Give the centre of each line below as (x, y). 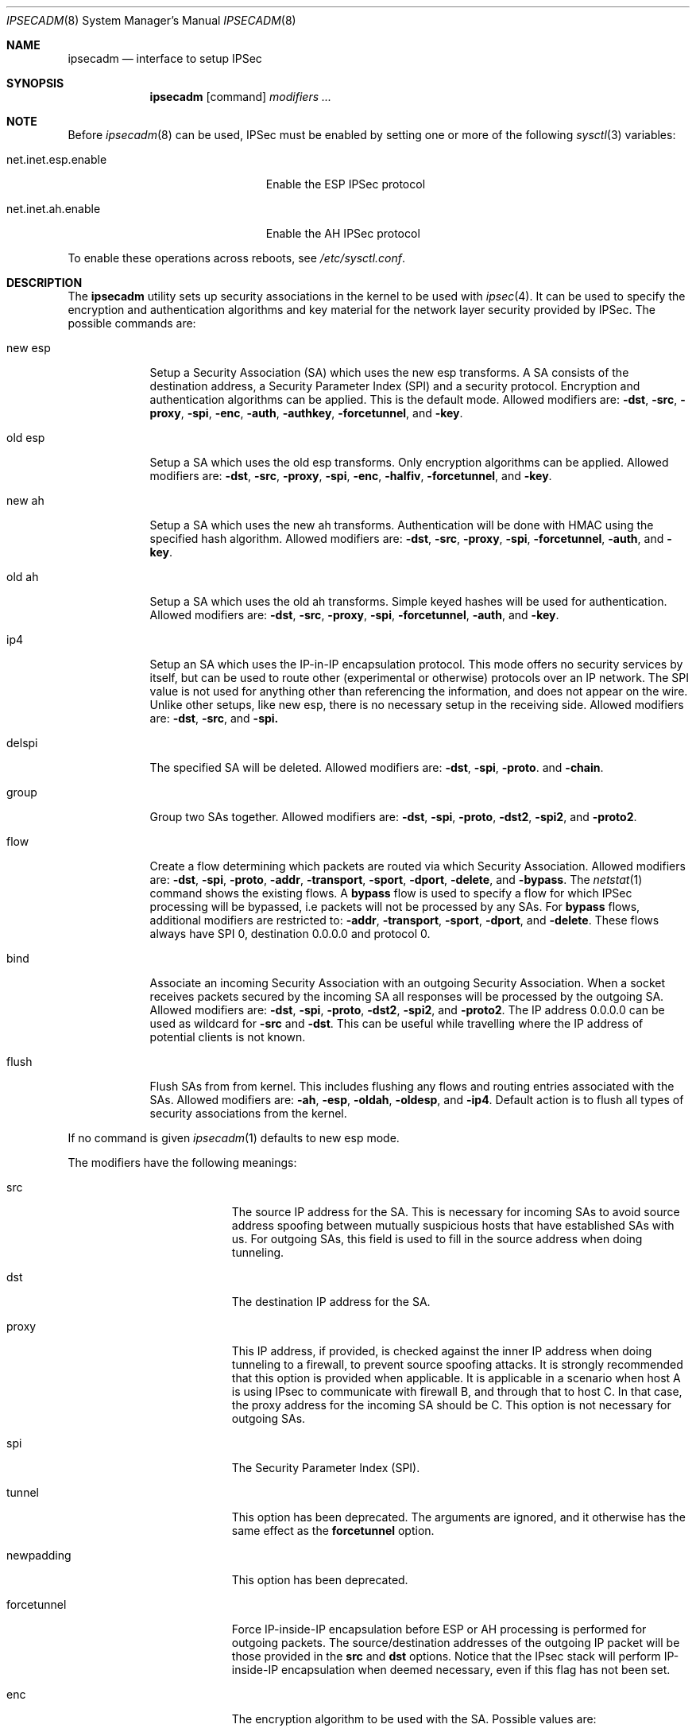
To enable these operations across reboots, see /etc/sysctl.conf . (237, 258)
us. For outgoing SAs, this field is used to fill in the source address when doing (437, 1239)
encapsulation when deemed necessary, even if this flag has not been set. (476, 1670)
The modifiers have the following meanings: (182, 1162)
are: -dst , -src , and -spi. (214, 718)
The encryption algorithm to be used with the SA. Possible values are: (414, 1719)
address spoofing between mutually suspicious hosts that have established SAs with (453, 1225)
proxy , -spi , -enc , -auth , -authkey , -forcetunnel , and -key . (306, 413)
